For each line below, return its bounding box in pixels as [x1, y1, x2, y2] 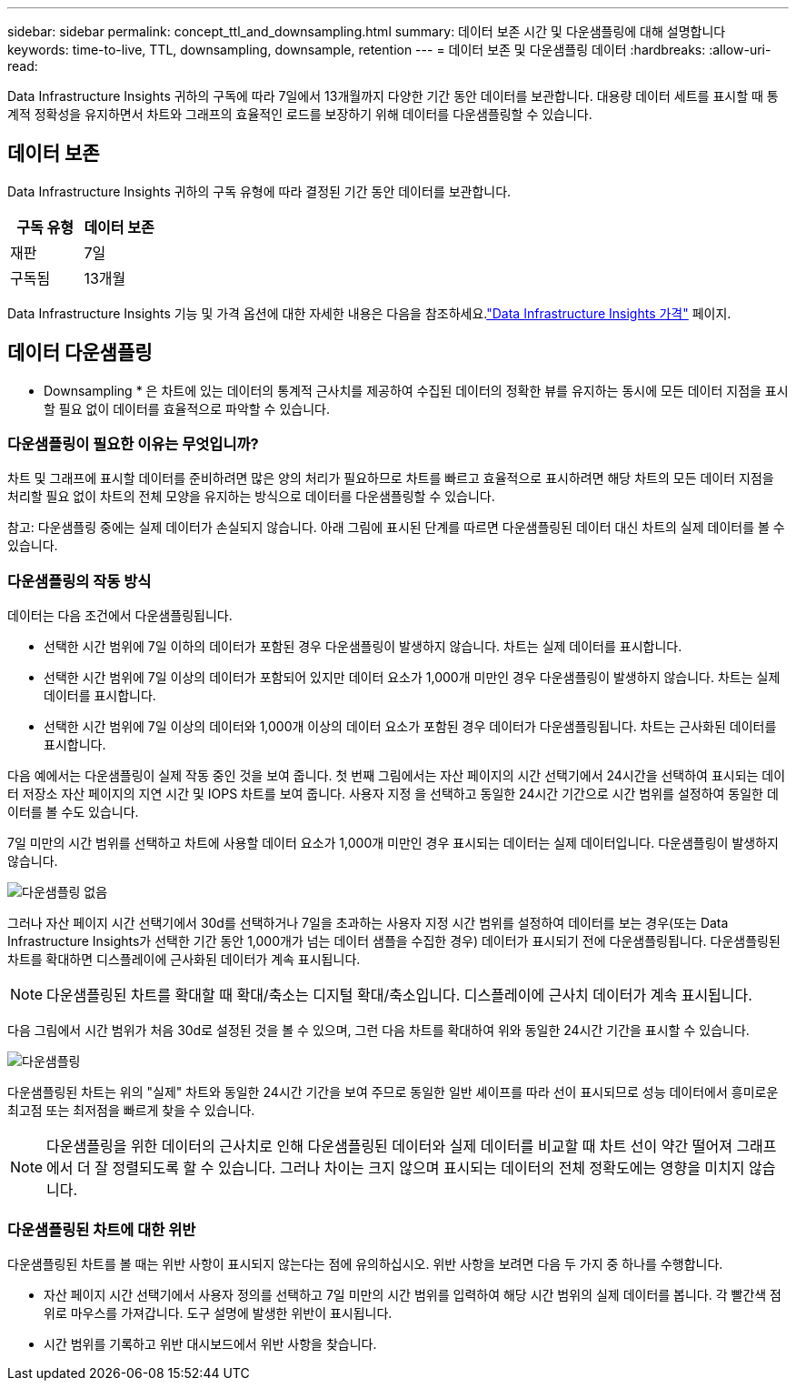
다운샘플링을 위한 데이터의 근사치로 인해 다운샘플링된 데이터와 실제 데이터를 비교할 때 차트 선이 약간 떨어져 [46, 1137, 732, 1156]
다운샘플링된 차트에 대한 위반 [7, 1220, 196, 1239]
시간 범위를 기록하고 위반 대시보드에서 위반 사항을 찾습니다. [44, 1335, 377, 1352]
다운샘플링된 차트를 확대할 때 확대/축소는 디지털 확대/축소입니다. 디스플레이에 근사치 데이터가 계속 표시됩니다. [46, 986, 752, 1005]
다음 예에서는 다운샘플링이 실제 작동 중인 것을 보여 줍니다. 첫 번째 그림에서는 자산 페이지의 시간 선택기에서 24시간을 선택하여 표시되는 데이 [7, 768, 786, 784]
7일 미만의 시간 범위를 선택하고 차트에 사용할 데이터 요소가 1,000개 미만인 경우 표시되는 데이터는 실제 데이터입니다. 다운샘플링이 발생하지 [7, 835, 779, 851]
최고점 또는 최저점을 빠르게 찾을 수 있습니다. [7, 1102, 255, 1119]
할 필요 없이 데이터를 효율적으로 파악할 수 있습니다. [44, 400, 330, 417]
